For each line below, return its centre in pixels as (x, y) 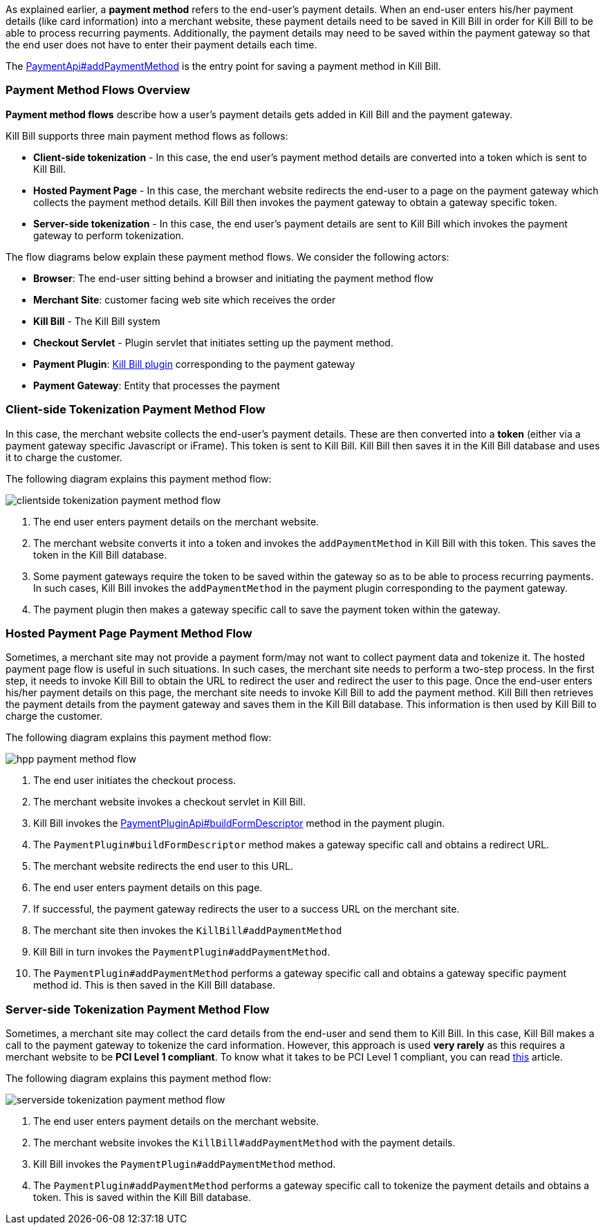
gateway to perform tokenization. (109, 235)
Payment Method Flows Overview (98, 90)
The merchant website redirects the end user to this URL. (163, 866)
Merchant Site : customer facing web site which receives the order (185, 299)
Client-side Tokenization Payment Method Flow (136, 410)
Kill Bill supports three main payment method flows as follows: (147, 136)
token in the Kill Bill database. (100, 555)
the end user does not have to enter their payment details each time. (161, 45)
